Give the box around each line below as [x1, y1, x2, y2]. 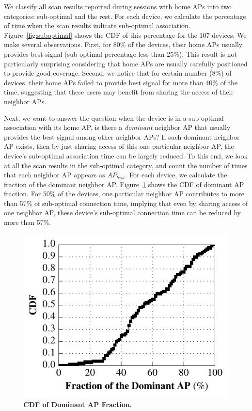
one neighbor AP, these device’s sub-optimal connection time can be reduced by [4, 207, 241, 218]
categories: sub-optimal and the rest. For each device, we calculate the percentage [4, 11, 246, 21]
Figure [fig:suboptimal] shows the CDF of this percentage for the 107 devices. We [4, 30, 247, 40]
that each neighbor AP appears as [4, 170, 105, 180]
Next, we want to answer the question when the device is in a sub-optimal [4, 112, 224, 123]
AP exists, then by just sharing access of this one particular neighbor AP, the [4, 141, 234, 151]
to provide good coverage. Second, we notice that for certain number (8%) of [4, 68, 232, 78]
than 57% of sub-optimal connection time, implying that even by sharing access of [4, 198, 248, 208]
